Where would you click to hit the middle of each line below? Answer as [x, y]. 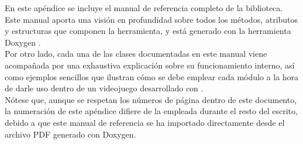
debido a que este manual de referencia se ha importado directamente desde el [145, 122]
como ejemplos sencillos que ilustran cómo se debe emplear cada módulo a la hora [152, 76]
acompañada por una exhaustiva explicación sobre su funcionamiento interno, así [150, 65]
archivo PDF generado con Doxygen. [70, 134]
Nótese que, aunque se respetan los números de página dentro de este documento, [151, 99]
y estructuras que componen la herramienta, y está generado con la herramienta [148, 31]
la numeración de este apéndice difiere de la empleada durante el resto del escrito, [151, 111]
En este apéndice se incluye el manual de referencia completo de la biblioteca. [144, 8]
